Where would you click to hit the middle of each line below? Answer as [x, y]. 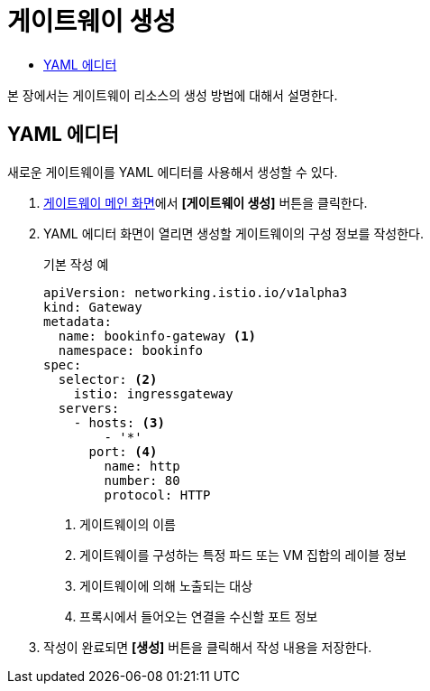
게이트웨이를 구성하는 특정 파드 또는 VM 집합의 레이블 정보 [243, 555]
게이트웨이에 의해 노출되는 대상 [166, 585]
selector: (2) [108, 379]
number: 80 [142, 480]
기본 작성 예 [76, 264]
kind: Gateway [93, 307]
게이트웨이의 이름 [128, 524]
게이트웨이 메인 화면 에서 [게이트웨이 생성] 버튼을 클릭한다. [206, 202]
